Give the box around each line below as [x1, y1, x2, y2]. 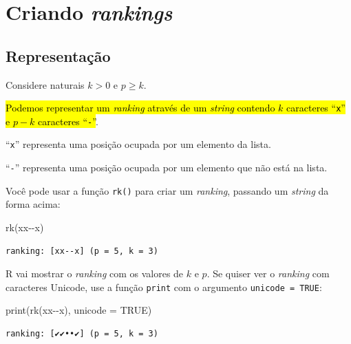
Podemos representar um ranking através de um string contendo [6, 100, 275, 115]
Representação [6, 45, 111, 66]
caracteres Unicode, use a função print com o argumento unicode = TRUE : [6, 279, 322, 294]
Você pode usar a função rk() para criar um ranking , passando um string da [6, 183, 329, 197]
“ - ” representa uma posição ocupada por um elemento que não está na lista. [6, 160, 328, 175]
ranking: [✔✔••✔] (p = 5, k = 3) [6, 329, 158, 339]
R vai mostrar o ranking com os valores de [6, 266, 184, 281]
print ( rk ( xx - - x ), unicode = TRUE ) [6, 303, 152, 317]
